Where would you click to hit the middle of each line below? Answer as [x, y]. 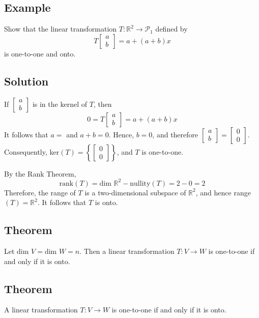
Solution [26, 81]
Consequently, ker [32, 151]
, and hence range [223, 192]
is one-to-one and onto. [40, 53]
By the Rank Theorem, [40, 173]
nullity [140, 183]
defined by [171, 29]
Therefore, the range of [40, 192]
